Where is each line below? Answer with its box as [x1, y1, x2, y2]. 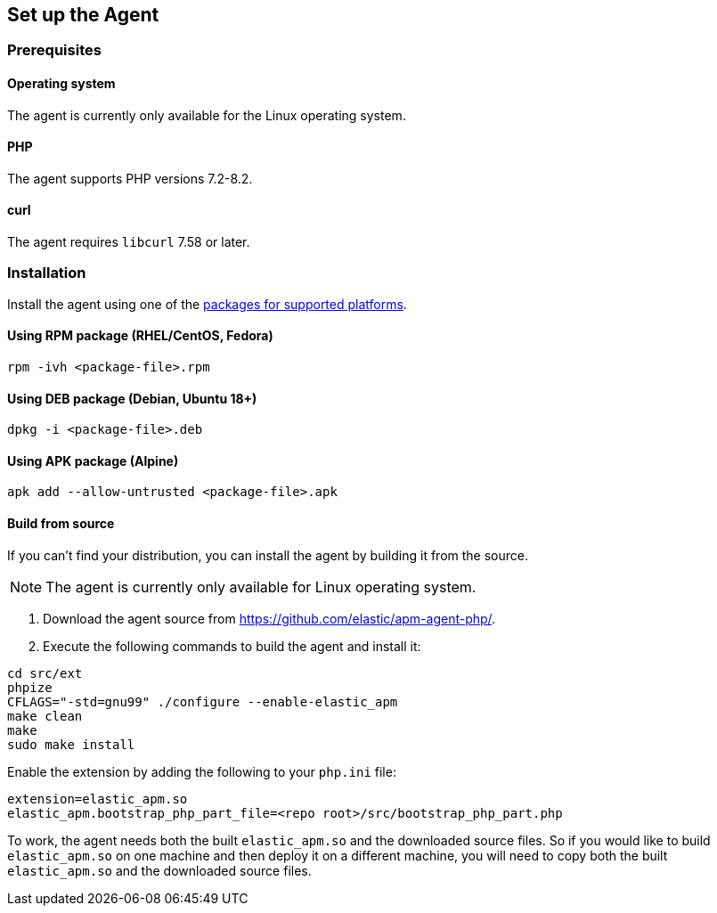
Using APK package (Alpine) [7, 452, 179, 469]
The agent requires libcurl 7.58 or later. [7, 234, 250, 250]
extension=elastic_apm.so [7, 791, 188, 806]
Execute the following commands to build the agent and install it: [43, 638, 421, 654]
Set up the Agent [7, 4, 159, 26]
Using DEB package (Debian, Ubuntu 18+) [7, 390, 257, 406]
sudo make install [7, 737, 135, 752]
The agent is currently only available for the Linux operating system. [7, 107, 406, 123]
